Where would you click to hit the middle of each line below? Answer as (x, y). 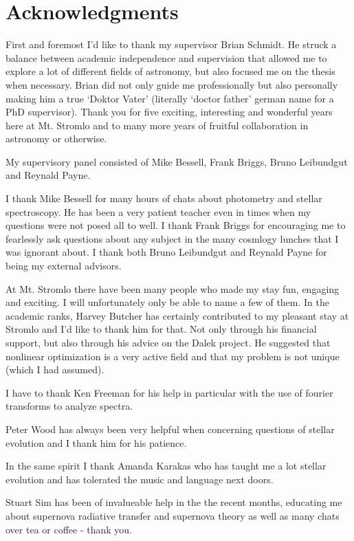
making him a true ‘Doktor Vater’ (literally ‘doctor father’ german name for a (170, 98)
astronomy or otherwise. (56, 139)
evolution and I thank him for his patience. (96, 442)
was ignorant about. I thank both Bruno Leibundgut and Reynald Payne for (166, 252)
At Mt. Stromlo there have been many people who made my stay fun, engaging (173, 288)
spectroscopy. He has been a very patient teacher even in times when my (158, 211)
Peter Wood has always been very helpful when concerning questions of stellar (170, 429)
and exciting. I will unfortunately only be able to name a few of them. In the (168, 302)
